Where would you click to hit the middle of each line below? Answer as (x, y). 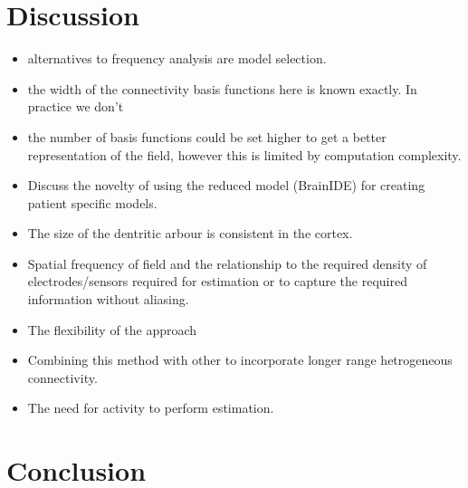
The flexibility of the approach (112, 329)
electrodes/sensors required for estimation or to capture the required (217, 281)
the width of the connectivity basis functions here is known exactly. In (222, 88)
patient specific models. (92, 202)
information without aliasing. (108, 299)
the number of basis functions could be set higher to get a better (207, 136)
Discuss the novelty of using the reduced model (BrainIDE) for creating (226, 185)
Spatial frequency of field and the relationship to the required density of (227, 263)
